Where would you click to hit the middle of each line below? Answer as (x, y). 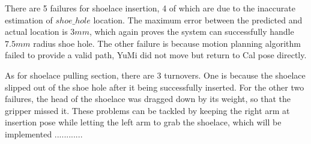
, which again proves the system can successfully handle (192, 31)
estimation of (29, 19)
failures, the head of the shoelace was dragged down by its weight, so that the (148, 99)
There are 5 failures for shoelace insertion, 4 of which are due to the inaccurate (150, 8)
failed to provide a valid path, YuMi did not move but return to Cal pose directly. (156, 55)
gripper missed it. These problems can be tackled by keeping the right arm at (147, 110)
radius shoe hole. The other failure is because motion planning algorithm (167, 43)
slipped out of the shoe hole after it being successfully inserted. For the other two (155, 87)
